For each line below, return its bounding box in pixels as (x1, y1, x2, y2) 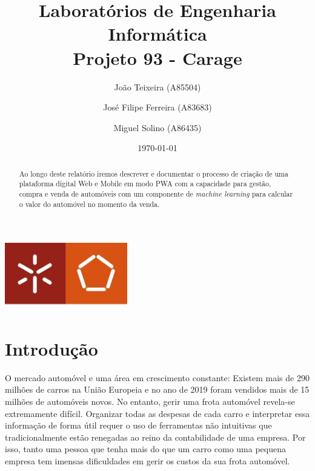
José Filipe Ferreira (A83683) (103, 101, 212, 114)
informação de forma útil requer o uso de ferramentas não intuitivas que (5, 419, 272, 432)
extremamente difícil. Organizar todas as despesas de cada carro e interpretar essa (5, 407, 310, 419)
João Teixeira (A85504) (114, 80, 201, 93)
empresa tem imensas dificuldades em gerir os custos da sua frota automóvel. (5, 455, 290, 467)
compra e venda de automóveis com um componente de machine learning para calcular (19, 188, 293, 198)
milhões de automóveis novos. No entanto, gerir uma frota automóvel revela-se (5, 395, 295, 408)
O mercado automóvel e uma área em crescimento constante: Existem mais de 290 (5, 371, 310, 384)
